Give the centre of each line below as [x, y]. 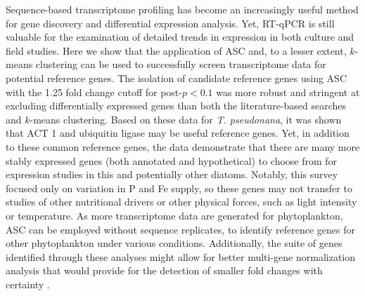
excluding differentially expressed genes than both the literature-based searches [176, 106]
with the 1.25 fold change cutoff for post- [94, 92]
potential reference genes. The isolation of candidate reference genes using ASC [176, 78]
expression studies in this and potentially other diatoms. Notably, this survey [172, 174]
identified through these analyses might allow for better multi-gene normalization [181, 256]
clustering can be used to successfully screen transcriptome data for [181, 64]
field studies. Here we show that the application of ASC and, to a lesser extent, [176, 50]
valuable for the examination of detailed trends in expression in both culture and [180, 37]
